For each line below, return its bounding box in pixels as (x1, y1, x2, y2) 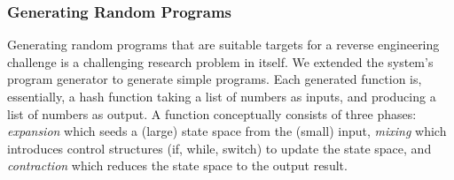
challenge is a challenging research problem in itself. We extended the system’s (7, 52, 434, 71)
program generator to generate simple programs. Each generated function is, (7, 70, 422, 88)
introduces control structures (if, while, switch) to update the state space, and (7, 139, 432, 157)
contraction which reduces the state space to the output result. (7, 156, 348, 175)
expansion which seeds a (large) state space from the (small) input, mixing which (7, 122, 447, 140)
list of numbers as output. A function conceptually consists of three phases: (7, 104, 417, 123)
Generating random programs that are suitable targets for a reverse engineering (7, 35, 440, 54)
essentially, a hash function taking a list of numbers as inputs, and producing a (7, 87, 436, 105)
